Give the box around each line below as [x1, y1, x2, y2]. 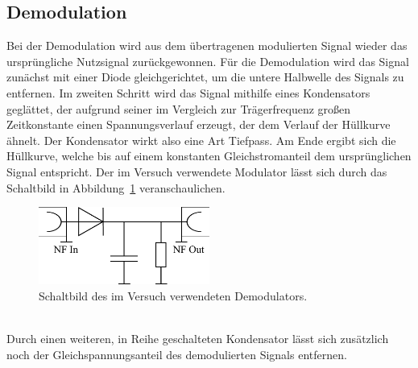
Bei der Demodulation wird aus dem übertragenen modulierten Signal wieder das [6, 37, 408, 54]
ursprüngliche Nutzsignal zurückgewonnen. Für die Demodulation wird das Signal [6, 52, 409, 69]
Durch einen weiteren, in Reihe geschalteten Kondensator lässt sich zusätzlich [6, 330, 389, 347]
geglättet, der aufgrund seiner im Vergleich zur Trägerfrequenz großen [6, 100, 351, 117]
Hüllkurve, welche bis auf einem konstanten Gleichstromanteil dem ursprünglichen [6, 147, 412, 164]
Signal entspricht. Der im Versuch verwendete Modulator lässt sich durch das [6, 163, 387, 180]
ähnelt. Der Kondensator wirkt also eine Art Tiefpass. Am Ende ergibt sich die [6, 131, 396, 148]
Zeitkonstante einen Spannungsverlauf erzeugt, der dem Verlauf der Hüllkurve [6, 116, 391, 133]
